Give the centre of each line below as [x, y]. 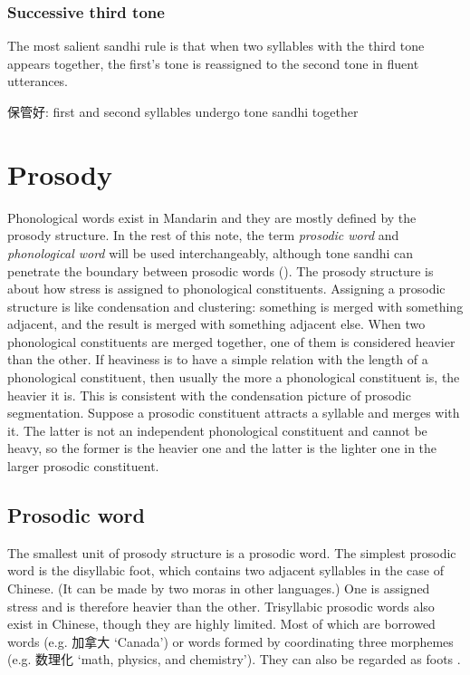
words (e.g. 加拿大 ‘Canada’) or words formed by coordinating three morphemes [230, 641]
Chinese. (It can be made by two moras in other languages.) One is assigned [219, 588]
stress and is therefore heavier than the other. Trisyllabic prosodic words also [221, 606]
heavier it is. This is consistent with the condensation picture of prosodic [209, 395]
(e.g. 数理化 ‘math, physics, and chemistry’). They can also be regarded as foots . [234, 659]
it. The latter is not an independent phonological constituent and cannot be [217, 430]
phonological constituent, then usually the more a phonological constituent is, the [234, 377]
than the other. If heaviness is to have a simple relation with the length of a [218, 359]
